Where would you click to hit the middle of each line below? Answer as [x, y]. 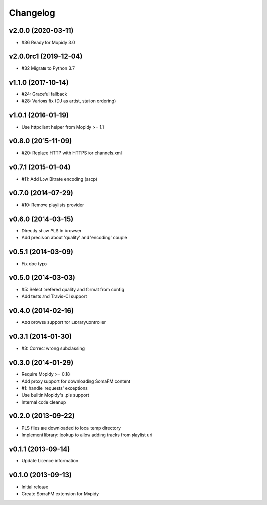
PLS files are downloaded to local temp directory [71, 428]
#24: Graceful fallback [44, 94]
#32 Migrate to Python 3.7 [48, 68]
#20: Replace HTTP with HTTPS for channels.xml [72, 153]
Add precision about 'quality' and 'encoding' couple [74, 238]
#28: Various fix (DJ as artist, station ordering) [69, 101]
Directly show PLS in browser [51, 230]
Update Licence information [50, 460]
